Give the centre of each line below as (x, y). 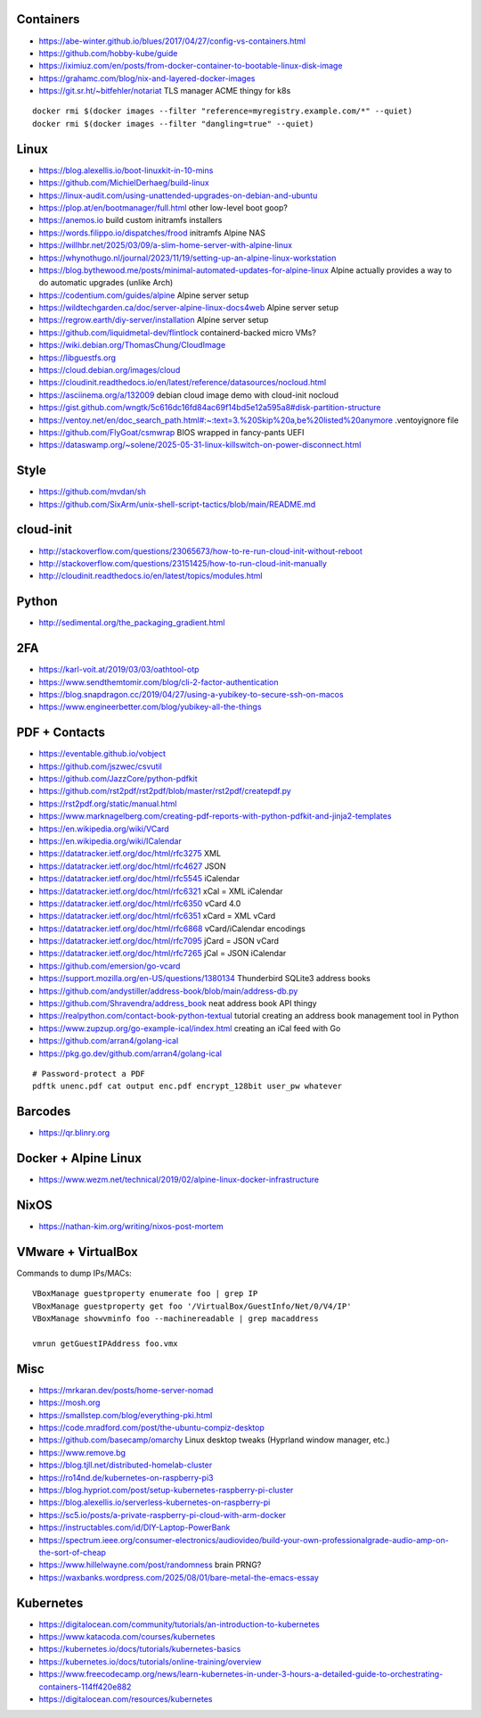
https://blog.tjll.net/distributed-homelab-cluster (126, 1465)
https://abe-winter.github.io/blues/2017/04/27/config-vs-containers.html (172, 41)
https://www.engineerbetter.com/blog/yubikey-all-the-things (150, 707)
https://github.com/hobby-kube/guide (108, 53)
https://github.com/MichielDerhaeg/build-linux (124, 183)
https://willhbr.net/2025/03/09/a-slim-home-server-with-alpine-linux (166, 245)
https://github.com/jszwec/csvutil (100, 766)
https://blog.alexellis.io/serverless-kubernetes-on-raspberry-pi (155, 1502)
